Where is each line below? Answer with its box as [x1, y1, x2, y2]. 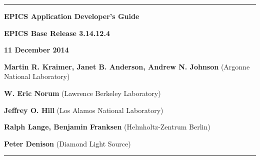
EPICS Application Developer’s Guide [4, 11, 139, 21]
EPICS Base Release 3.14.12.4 [4, 27, 110, 38]
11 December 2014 [4, 44, 69, 55]
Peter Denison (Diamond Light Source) [4, 138, 131, 148]
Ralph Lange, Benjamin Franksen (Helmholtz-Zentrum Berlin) [4, 121, 210, 132]
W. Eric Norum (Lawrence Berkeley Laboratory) [4, 87, 161, 98]
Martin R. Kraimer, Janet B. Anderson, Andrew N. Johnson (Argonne [4, 61, 250, 71]
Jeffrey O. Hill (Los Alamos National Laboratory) [4, 104, 163, 115]
